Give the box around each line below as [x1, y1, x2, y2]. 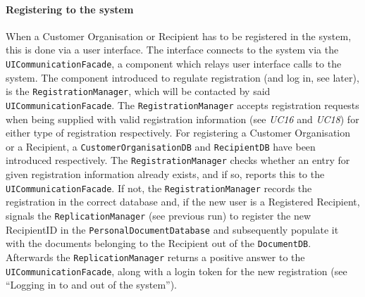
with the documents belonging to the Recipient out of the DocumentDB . [6, 236, 311, 251]
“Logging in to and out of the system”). [6, 277, 178, 292]
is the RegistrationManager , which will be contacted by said [6, 84, 271, 99]
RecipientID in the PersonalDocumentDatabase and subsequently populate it [6, 222, 339, 236]
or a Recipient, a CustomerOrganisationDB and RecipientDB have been [6, 139, 316, 153]
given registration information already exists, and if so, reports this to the [6, 167, 325, 182]
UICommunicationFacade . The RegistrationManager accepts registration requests [6, 97, 359, 112]
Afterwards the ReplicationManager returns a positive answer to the [6, 249, 305, 264]
